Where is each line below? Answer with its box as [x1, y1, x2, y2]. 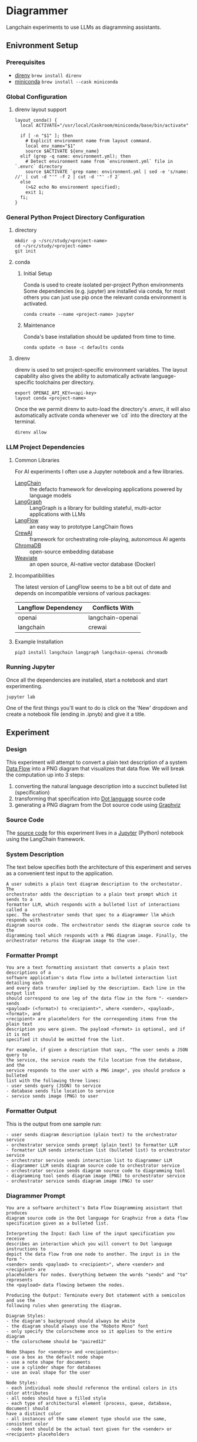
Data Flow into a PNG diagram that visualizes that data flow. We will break [6, 765, 185, 772]
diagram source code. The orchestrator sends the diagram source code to [6, 922, 191, 929]
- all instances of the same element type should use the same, [6, 1416, 167, 1421]
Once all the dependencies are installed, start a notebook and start [6, 676, 168, 683]
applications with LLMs [29, 510, 86, 518]
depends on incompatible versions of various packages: [14, 589, 151, 596]
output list [6, 990, 35, 996]
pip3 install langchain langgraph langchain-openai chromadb [14, 649, 168, 655]
